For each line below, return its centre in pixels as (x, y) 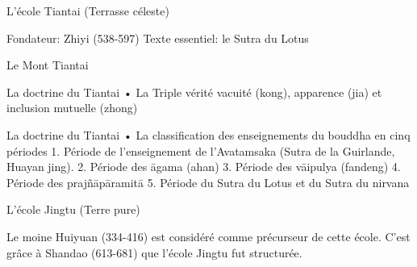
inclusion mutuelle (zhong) (72, 108)
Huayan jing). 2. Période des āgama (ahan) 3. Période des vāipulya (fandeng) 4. (204, 167)
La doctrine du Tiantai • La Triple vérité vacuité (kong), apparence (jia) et (194, 92)
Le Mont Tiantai (48, 65)
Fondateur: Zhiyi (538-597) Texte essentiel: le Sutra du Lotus (158, 38)
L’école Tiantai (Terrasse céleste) (88, 10)
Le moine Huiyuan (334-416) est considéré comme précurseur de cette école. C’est (208, 236)
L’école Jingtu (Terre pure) (73, 209)
